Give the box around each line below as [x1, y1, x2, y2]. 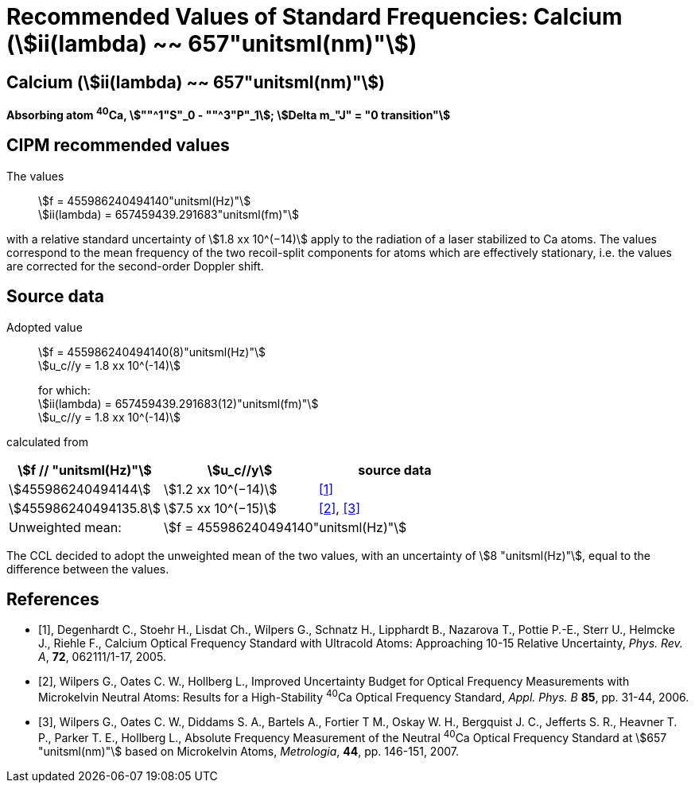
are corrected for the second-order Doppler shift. [6, 258, 264, 273]
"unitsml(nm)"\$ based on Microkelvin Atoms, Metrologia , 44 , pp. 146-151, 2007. [38, 744, 459, 758]
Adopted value [6, 320, 83, 334]
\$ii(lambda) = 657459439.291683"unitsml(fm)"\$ [38, 207, 299, 221]
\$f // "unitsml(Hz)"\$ [17, 461, 152, 478]
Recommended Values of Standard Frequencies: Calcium [6, 3, 623, 30]
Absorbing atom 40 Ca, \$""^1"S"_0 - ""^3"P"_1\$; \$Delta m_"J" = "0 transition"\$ [6, 106, 451, 122]
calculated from [6, 434, 88, 449]
